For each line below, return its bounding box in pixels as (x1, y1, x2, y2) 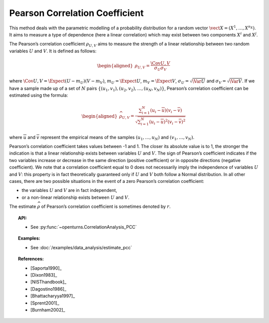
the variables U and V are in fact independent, (21, 187, 117, 193)
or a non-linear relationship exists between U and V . (21, 194, 130, 200)
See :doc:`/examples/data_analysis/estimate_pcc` (30, 244, 133, 250)
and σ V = (206, 78, 226, 85)
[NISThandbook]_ (30, 279, 67, 285)
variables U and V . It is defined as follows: (9, 48, 97, 54)
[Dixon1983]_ (30, 272, 57, 278)
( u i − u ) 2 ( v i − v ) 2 (149, 118, 186, 126)
